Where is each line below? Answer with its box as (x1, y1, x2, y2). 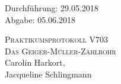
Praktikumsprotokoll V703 (5, 33, 108, 46)
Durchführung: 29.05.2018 (5, 2, 98, 14)
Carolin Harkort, (5, 56, 65, 69)
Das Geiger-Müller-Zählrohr (5, 44, 116, 57)
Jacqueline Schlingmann (5, 67, 92, 80)
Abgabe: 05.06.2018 (5, 13, 76, 25)
